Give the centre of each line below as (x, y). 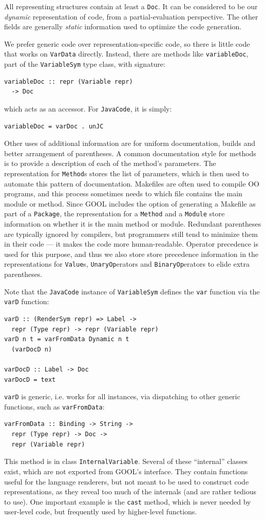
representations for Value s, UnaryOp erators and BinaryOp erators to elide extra (127, 264)
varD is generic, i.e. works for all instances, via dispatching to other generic (122, 396)
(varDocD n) (32, 349)
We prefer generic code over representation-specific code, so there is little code (127, 43)
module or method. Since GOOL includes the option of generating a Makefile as (130, 203)
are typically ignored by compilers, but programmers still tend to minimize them (131, 234)
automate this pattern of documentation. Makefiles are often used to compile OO (132, 183)
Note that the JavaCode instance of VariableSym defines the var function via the (132, 291)
